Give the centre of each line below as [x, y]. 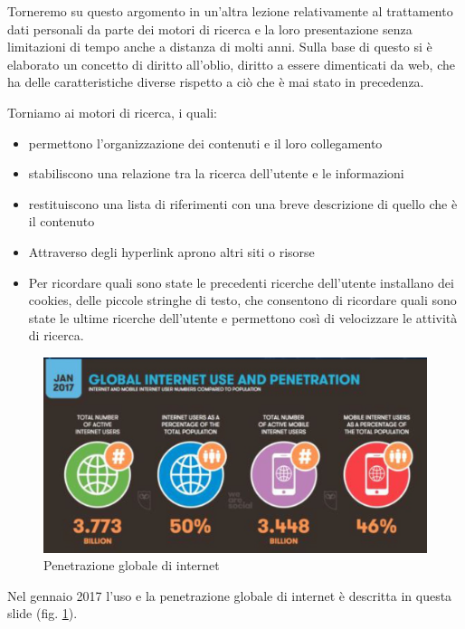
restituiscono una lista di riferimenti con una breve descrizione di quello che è [243, 203]
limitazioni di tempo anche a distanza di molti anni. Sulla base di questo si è [220, 47]
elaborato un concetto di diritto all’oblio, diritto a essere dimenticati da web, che [231, 64]
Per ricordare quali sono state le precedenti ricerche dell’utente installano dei [241, 282]
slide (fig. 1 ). [43, 613]
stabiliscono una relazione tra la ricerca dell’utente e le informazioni [216, 173]
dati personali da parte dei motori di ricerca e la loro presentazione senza [210, 29]
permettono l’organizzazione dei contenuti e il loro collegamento [205, 143]
